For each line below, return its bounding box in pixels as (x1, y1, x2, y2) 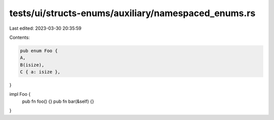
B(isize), (20, 62, 45, 68)
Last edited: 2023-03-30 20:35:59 (9, 25, 82, 31)
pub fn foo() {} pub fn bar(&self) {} (22, 98, 94, 104)
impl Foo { (9, 91, 30, 97)
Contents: (9, 34, 30, 40)
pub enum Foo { (20, 48, 58, 53)
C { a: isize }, (20, 69, 61, 75)
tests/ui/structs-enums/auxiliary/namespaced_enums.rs (9, 8, 256, 19)
